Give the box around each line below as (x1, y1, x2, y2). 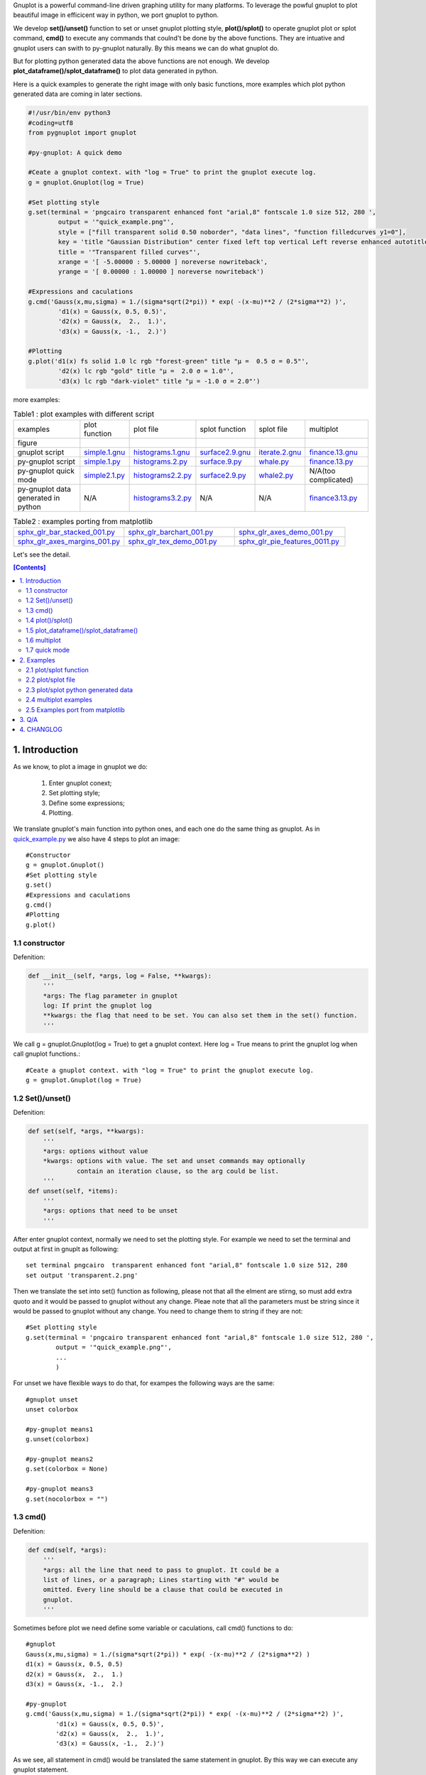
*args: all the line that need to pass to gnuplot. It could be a (43, 1566, 280, 1574)
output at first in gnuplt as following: (13, 1245, 119, 1253)
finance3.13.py (309, 493, 358, 503)
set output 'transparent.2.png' (26, 1271, 138, 1279)
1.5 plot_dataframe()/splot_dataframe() (26, 626, 138, 635)
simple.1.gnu (84, 447, 126, 457)
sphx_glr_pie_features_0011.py (238, 536, 340, 546)
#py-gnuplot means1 (26, 1425, 94, 1433)
